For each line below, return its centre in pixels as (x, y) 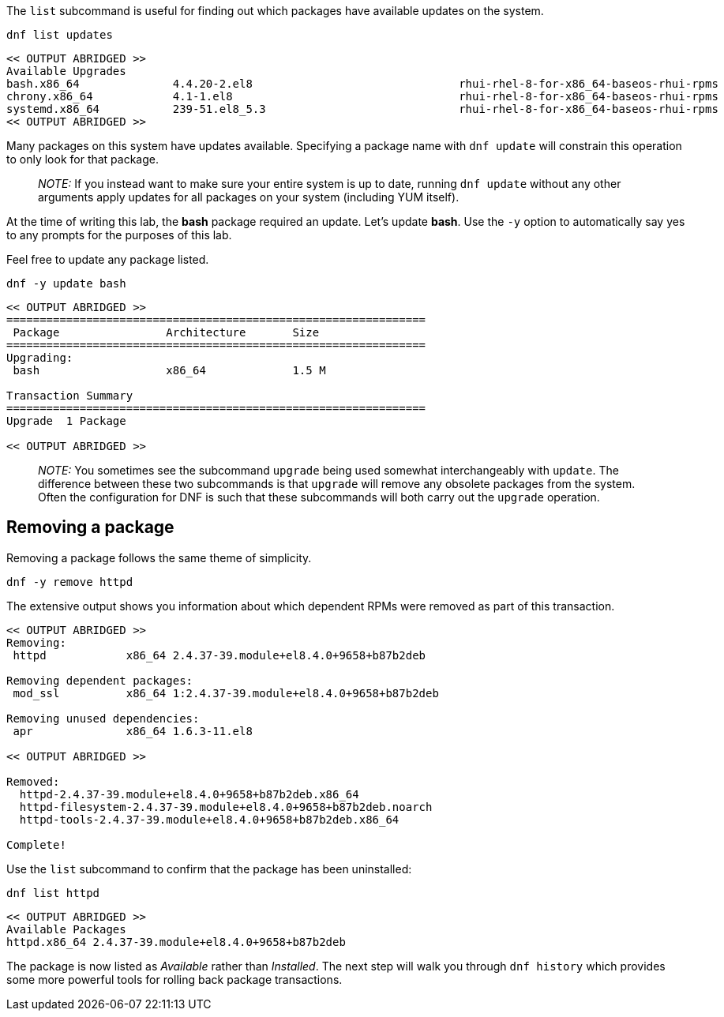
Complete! (36, 844)
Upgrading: (40, 358)
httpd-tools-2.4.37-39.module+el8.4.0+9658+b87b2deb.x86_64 (209, 819)
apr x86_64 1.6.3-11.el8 (133, 731)
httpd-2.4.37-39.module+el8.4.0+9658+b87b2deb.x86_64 (189, 794)
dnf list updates (60, 35)
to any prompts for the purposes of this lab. (119, 235)
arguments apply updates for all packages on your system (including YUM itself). (249, 197)
